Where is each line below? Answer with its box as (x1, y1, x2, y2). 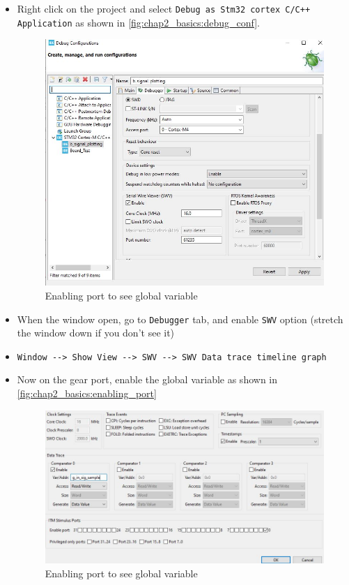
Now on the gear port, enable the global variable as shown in (17, 372, 278, 387)
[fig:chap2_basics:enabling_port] (17, 386, 157, 401)
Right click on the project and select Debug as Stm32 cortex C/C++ (17, 1, 311, 15)
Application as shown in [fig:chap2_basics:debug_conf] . (17, 15, 261, 29)
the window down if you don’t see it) (17, 325, 175, 340)
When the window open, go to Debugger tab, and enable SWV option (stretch (17, 311, 343, 326)
